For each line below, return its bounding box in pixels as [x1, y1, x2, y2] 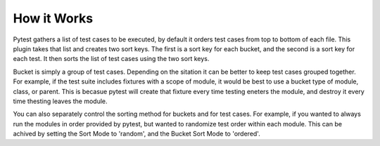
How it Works [13, 11, 94, 26]
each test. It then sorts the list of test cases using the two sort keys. [13, 55, 210, 63]
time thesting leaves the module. [13, 97, 108, 105]
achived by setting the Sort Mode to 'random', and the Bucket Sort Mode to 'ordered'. [13, 130, 260, 138]
